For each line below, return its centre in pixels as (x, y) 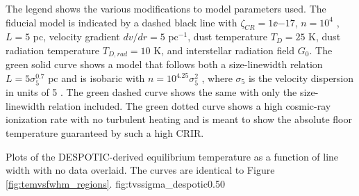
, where (217, 78)
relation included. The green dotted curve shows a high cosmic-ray (190, 105)
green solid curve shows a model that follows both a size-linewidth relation (164, 64)
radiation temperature (53, 50)
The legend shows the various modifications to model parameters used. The (166, 8)
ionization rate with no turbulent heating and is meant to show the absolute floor (179, 119)
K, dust (325, 36)
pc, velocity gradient (76, 36)
